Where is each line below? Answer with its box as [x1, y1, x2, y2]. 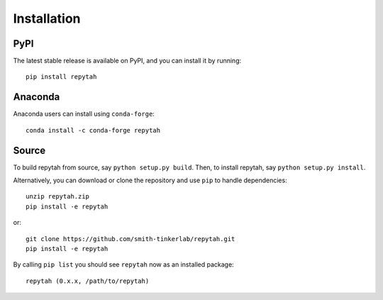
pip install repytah [26, 73, 97, 81]
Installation [13, 11, 81, 26]
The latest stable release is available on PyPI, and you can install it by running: [13, 57, 241, 65]
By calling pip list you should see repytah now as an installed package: [13, 260, 234, 269]
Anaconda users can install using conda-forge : [13, 110, 155, 118]
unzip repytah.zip [26, 192, 90, 201]
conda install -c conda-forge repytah [26, 126, 161, 134]
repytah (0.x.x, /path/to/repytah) [26, 277, 150, 285]
